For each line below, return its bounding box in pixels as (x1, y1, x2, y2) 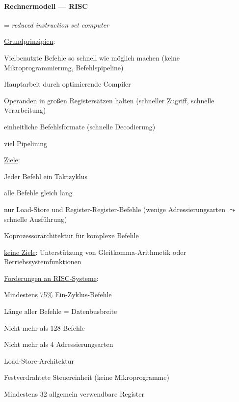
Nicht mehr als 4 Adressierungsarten (4, 339, 113, 349)
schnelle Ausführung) (4, 214, 67, 224)
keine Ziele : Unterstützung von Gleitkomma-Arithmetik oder (4, 247, 186, 257)
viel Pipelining (4, 138, 48, 148)
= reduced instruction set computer (4, 19, 109, 30)
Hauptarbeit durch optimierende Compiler (4, 79, 131, 89)
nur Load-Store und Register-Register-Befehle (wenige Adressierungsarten (4, 204, 225, 214)
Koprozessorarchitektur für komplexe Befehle (4, 230, 139, 241)
